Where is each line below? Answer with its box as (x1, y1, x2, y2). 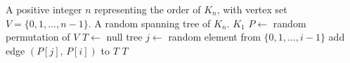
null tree (106, 29, 143, 44)
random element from (168, 29, 261, 44)
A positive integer (6, 2, 82, 16)
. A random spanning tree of (88, 15, 211, 30)
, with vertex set (216, 2, 287, 16)
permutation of (6, 29, 70, 44)
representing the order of (94, 2, 201, 16)
